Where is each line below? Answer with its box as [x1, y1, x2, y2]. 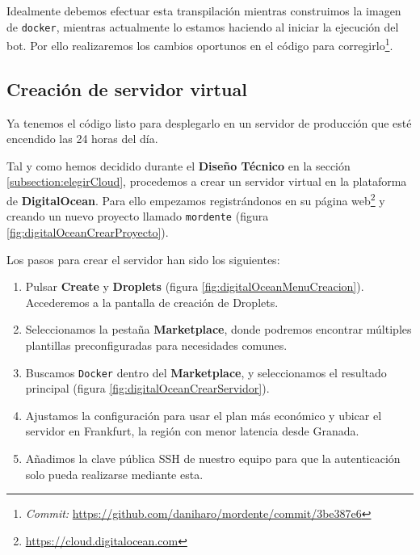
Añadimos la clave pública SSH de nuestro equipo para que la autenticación [25, 449, 401, 466]
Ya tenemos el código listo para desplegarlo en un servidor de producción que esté [6, 114, 412, 131]
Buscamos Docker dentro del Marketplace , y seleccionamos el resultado [25, 364, 387, 381]
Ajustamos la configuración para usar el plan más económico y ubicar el [25, 406, 382, 423]
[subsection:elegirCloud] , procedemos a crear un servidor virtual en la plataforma [6, 173, 407, 190]
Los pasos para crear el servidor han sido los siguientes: [6, 250, 280, 267]
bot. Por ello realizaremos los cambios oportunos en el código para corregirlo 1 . [6, 35, 393, 53]
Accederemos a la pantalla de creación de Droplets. [25, 293, 279, 310]
